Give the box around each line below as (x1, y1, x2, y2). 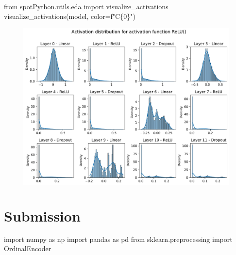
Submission (4, 206, 81, 225)
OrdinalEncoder (4, 243, 51, 254)
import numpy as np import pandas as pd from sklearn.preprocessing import (4, 234, 233, 244)
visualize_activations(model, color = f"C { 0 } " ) (4, 11, 135, 21)
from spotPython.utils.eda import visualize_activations (4, 1, 169, 11)
